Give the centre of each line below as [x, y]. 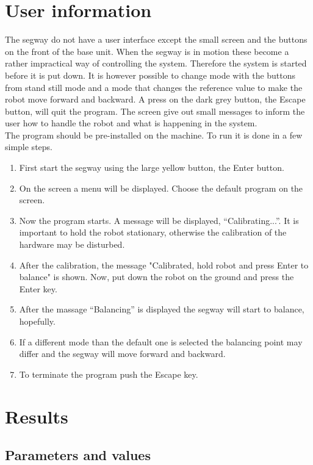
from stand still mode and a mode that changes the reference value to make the [154, 87]
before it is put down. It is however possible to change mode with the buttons [150, 75]
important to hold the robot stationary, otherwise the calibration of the [153, 232]
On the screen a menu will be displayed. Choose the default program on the [161, 188]
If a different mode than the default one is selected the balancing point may [161, 341]
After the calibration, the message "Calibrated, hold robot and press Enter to [164, 265]
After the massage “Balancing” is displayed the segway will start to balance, [162, 309]
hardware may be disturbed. [72, 244]
